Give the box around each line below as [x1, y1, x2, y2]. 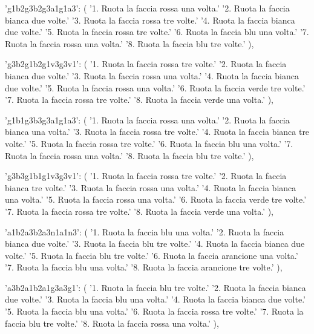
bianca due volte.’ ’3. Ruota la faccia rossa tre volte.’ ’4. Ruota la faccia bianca [5, 13, 295, 26]
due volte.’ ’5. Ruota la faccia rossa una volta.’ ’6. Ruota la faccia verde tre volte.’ [5, 81, 306, 94]
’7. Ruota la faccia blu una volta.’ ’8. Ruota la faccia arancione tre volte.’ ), [5, 261, 283, 273]
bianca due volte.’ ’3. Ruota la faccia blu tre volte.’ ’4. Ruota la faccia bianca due [5, 237, 305, 250]
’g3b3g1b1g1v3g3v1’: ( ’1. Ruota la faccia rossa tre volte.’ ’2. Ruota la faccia [5, 169, 287, 182]
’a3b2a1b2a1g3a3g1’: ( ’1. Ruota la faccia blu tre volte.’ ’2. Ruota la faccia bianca [5, 281, 306, 293]
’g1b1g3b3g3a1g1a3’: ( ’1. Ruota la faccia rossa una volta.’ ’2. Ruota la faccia [5, 113, 290, 126]
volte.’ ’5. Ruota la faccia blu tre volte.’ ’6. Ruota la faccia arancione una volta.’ [5, 249, 298, 261]
